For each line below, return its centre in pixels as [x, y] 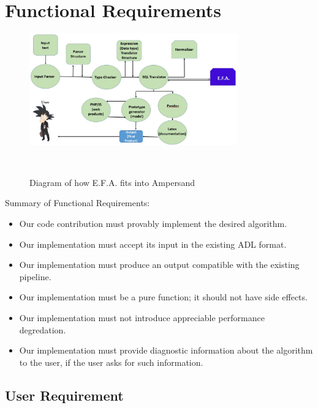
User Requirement [64, 395]
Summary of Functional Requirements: [78, 203]
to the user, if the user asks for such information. [111, 362]
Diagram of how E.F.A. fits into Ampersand [112, 182]
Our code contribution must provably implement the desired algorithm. [153, 224]
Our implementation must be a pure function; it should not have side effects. [163, 297]
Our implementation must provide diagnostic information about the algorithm [166, 350]
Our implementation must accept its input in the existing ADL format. [153, 244]
